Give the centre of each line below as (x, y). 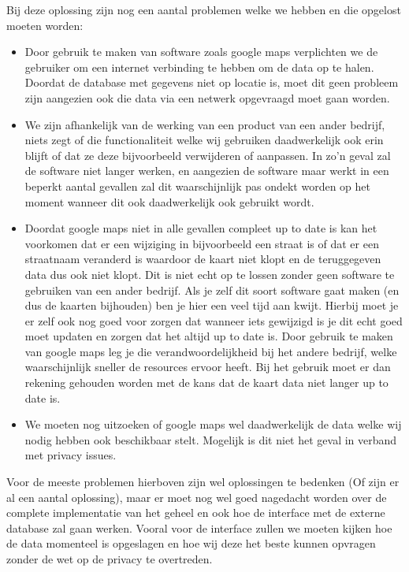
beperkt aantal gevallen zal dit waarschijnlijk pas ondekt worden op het (197, 186)
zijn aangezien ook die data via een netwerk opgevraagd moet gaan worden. (207, 97)
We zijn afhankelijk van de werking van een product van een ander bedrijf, (205, 124)
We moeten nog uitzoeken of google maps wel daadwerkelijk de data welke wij (213, 424)
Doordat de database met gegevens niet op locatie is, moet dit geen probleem (212, 82)
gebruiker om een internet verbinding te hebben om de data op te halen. (199, 67)
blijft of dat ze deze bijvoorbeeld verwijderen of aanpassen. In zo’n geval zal (208, 155)
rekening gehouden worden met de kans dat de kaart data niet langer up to (206, 383)
